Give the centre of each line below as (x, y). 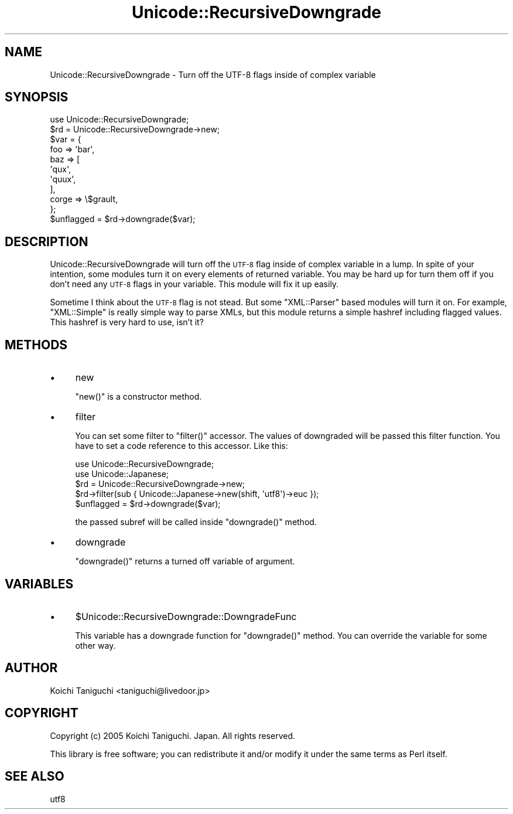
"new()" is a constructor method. (138, 397)
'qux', (60, 169)
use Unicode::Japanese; (122, 474)
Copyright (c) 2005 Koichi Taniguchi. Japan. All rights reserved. (172, 735)
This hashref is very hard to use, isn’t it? (127, 322)
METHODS (36, 345)
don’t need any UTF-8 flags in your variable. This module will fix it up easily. (194, 284)
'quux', (63, 179)
